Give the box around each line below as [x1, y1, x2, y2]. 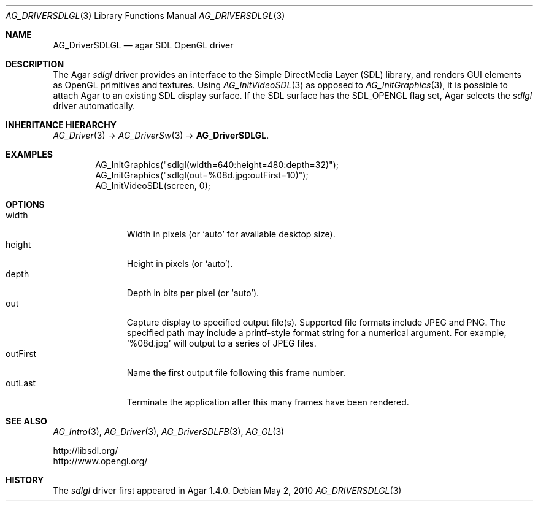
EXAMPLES [6, 149, 53, 159]
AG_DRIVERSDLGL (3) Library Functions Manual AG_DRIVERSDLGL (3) [6, 10, 285, 21]
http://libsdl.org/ [53, 445, 118, 456]
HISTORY [6, 475, 44, 485]
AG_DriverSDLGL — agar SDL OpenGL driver [53, 40, 234, 50]
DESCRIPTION [6, 59, 64, 69]
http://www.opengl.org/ [53, 456, 148, 466]
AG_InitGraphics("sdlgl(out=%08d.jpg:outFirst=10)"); [95, 170, 309, 180]
